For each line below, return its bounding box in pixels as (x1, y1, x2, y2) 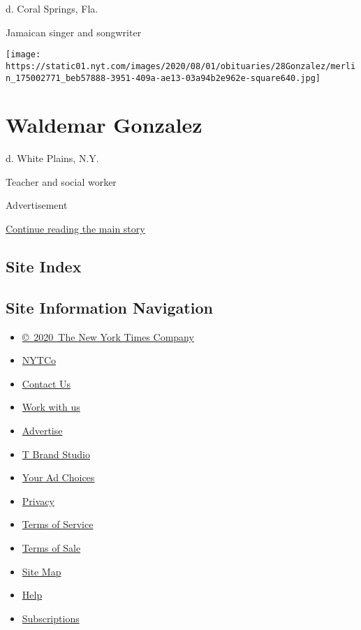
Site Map (22, 564, 61, 578)
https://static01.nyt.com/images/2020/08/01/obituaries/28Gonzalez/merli (6, 61, 356, 71)
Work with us (22, 400, 80, 414)
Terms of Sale (22, 540, 81, 555)
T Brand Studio (22, 446, 90, 461)
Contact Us (22, 376, 71, 390)
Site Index (6, 256, 82, 277)
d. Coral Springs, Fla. (6, 1, 98, 15)
